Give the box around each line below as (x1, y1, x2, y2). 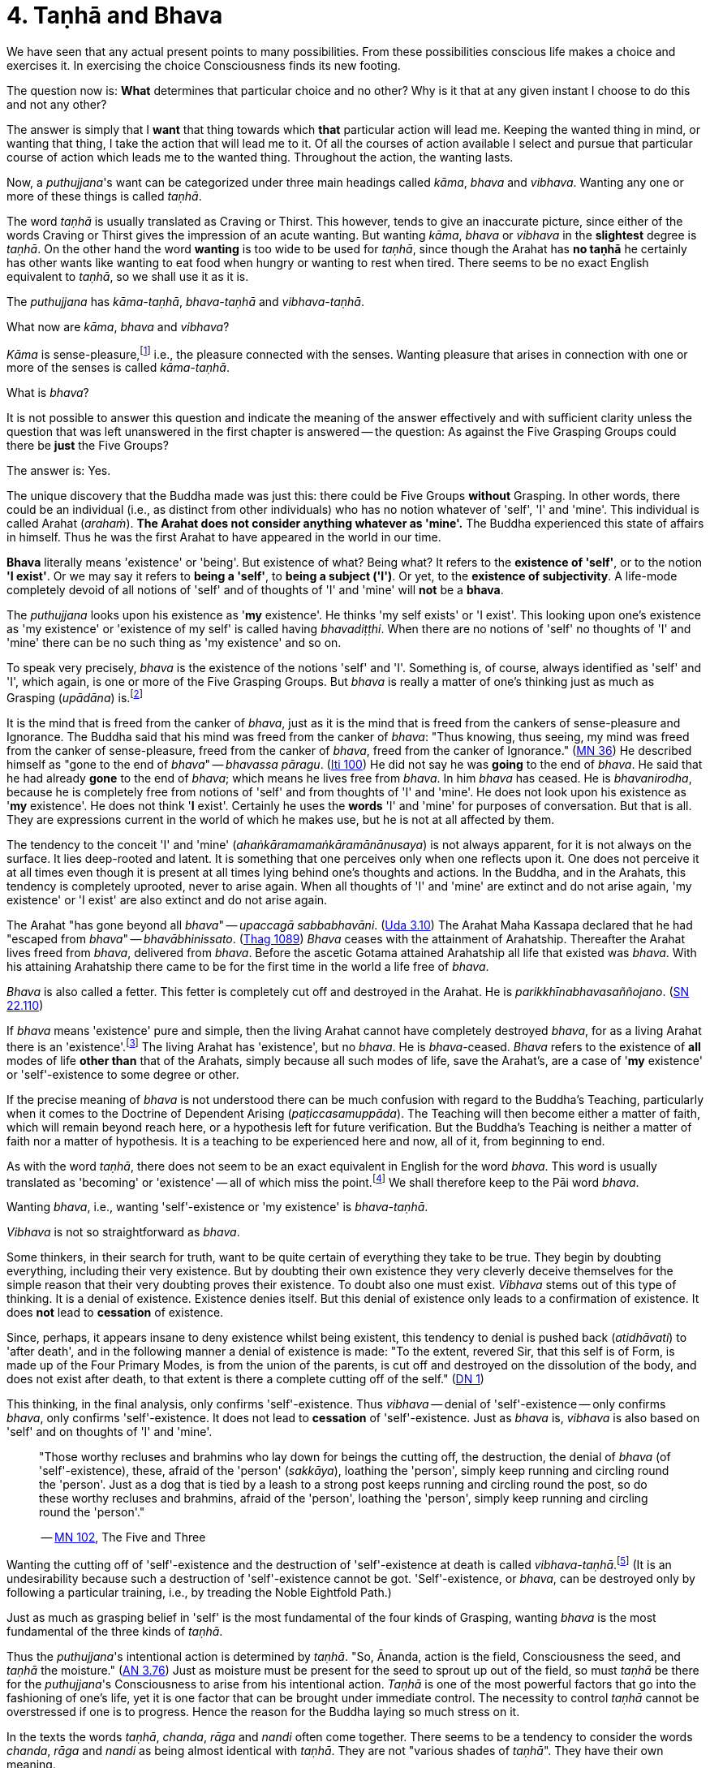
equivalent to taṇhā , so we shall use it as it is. (6, 269, 249, 283)
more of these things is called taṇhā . (6, 188, 202, 203)
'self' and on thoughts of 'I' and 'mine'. (6, 1425, 213, 1439)
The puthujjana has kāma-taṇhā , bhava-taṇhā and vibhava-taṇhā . (6, 294, 364, 308)
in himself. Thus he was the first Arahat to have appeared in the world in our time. (6, 530, 441, 545)
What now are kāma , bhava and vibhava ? (6, 319, 230, 334)
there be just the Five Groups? (6, 438, 169, 453)
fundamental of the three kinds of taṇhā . (6, 1624, 223, 1639)
